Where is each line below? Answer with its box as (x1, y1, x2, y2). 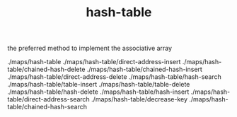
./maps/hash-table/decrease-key (91, 95, 187, 104)
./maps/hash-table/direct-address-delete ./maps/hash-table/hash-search (7, 73, 221, 81)
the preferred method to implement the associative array (7, 44, 172, 53)
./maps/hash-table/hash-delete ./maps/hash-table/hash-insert (7, 87, 190, 96)
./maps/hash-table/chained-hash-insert (86, 65, 203, 74)
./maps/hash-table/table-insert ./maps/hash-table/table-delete (7, 80, 190, 89)
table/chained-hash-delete (7, 65, 86, 74)
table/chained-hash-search (7, 103, 87, 111)
